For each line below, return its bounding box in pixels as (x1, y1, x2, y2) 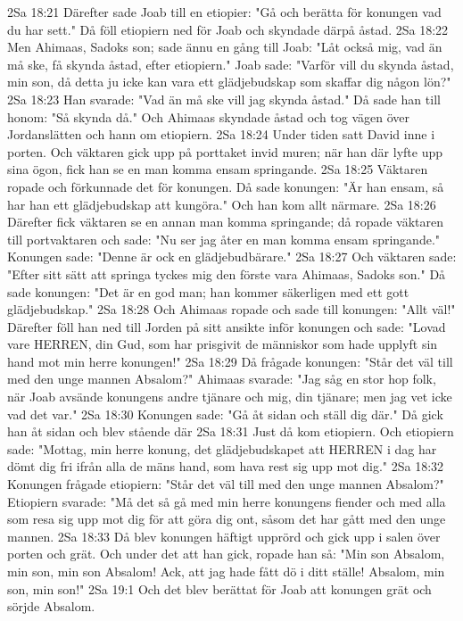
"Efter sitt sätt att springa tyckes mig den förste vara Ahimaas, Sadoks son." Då (7, 264, 446, 283)
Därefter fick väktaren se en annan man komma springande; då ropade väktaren (7, 212, 444, 231)
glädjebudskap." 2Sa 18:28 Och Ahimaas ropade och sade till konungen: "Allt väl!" (7, 300, 456, 319)
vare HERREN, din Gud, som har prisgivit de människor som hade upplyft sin (7, 335, 438, 353)
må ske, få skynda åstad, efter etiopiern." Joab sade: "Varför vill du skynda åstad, (7, 54, 454, 73)
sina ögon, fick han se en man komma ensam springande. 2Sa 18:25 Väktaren (7, 160, 428, 178)
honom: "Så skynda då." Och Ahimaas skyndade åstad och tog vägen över (7, 107, 410, 126)
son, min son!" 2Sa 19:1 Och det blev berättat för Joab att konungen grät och (7, 579, 432, 598)
